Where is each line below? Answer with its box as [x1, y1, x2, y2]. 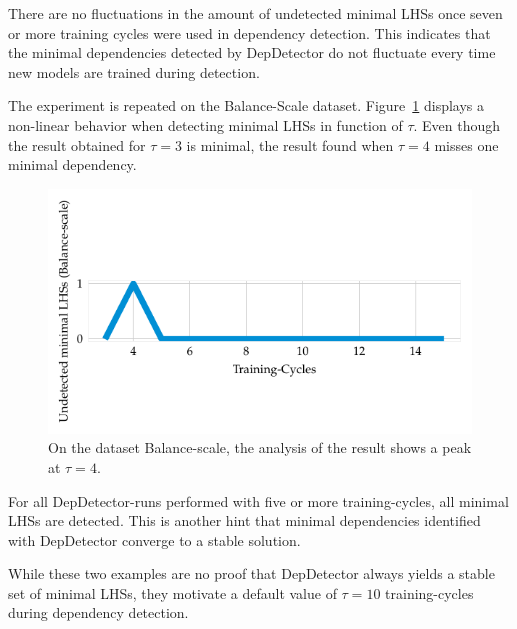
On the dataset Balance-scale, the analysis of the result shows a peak [48, 437, 472, 458]
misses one [434, 134, 499, 155]
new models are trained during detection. [8, 61, 260, 82]
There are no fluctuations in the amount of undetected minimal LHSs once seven [8, 3, 503, 23]
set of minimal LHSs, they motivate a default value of [8, 582, 337, 603]
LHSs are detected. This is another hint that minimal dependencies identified [8, 510, 481, 531]
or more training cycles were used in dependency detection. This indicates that [8, 22, 491, 43]
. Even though [413, 114, 501, 135]
